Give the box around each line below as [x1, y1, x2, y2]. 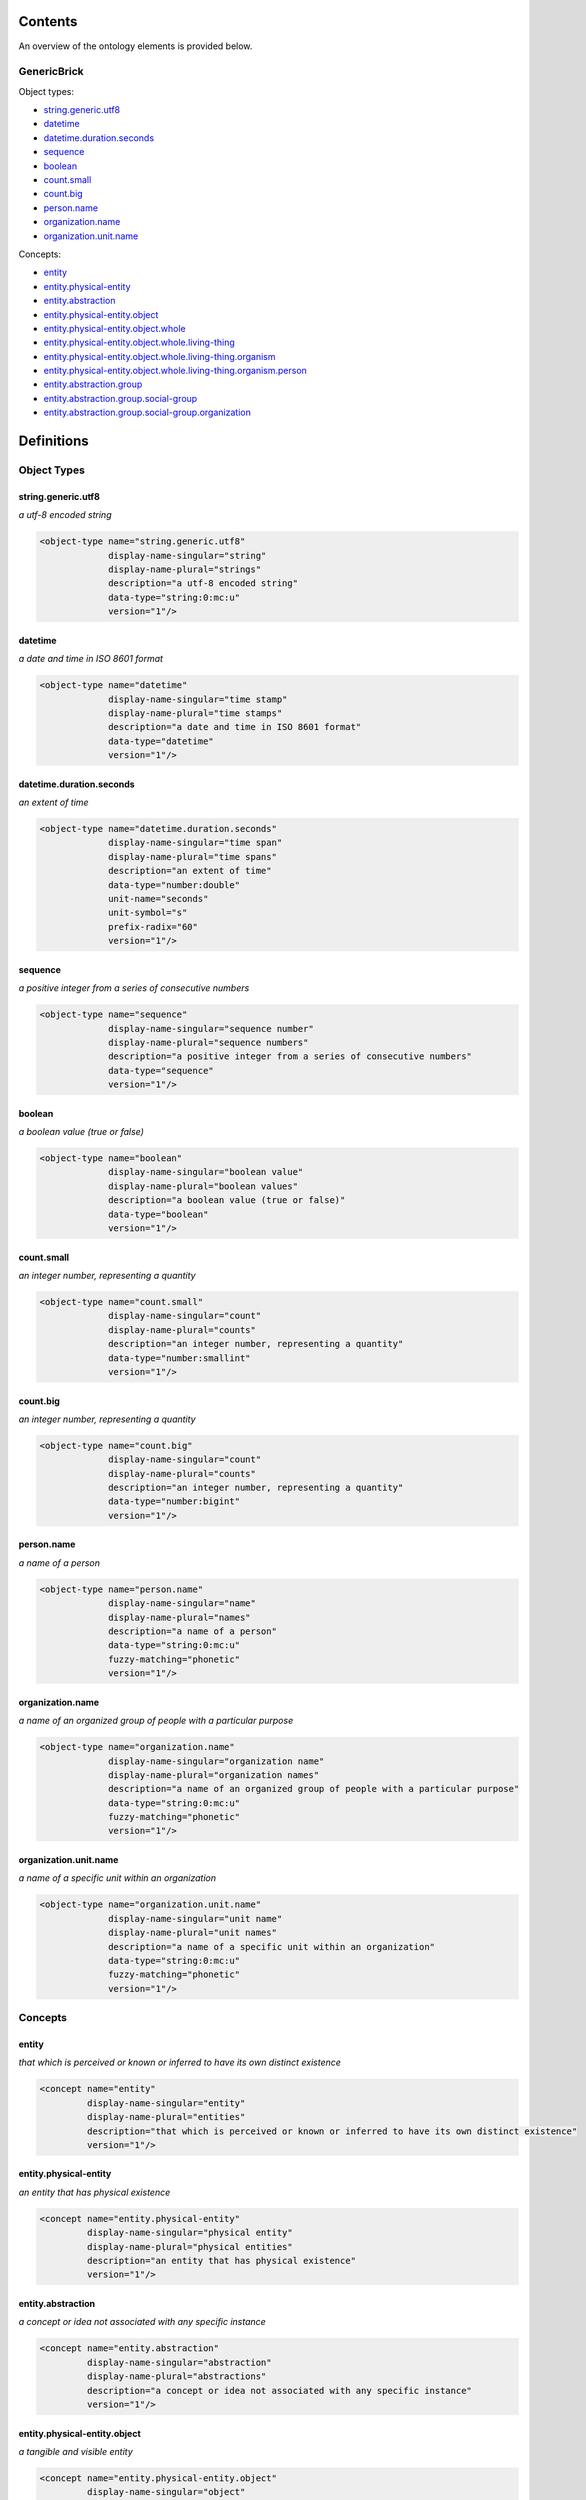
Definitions [18, 433, 89, 450]
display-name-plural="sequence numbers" [108, 1036, 309, 1048]
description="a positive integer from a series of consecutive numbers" [108, 1051, 472, 1062]
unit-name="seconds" [108, 893, 209, 904]
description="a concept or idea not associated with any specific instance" [86, 2385, 472, 2396]
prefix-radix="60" [108, 921, 199, 932]
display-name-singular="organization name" [108, 1755, 325, 1767]
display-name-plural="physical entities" [86, 2241, 294, 2252]
